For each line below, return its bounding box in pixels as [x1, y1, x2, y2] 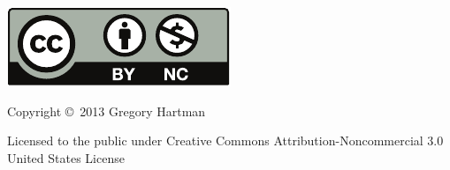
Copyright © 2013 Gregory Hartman [7, 101, 206, 120]
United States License [7, 148, 125, 166]
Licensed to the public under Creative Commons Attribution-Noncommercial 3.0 [7, 131, 444, 150]
